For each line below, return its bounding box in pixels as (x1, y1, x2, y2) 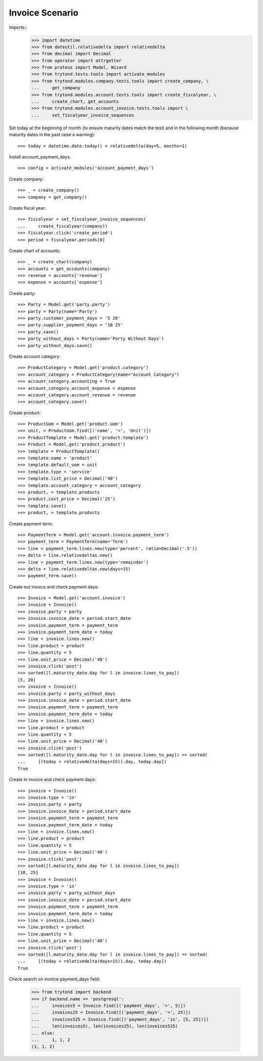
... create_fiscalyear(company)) (18, 223, 108, 229)
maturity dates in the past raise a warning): (9, 132, 95, 138)
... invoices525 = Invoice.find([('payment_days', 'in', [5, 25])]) (31, 1017, 209, 1022)
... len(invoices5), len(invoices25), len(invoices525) (31, 1023, 178, 1029)
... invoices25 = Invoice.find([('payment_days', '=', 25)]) (31, 1010, 191, 1015)
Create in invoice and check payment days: (9, 777, 96, 783)
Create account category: (9, 354, 61, 359)
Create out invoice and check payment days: (9, 584, 99, 589)
